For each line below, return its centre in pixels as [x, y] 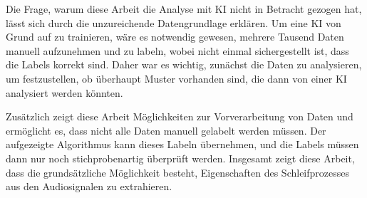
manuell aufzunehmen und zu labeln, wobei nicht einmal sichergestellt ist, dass [177, 50]
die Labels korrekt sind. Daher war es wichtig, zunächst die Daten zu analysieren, [184, 64]
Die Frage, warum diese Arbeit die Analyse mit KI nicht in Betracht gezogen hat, [184, 9]
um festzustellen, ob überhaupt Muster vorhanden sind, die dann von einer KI [176, 78]
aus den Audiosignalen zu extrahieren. [89, 186]
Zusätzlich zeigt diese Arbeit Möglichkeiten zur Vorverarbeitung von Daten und [180, 116]
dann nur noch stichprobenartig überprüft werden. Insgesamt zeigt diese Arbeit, [180, 158]
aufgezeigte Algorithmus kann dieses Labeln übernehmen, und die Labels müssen [182, 144]
